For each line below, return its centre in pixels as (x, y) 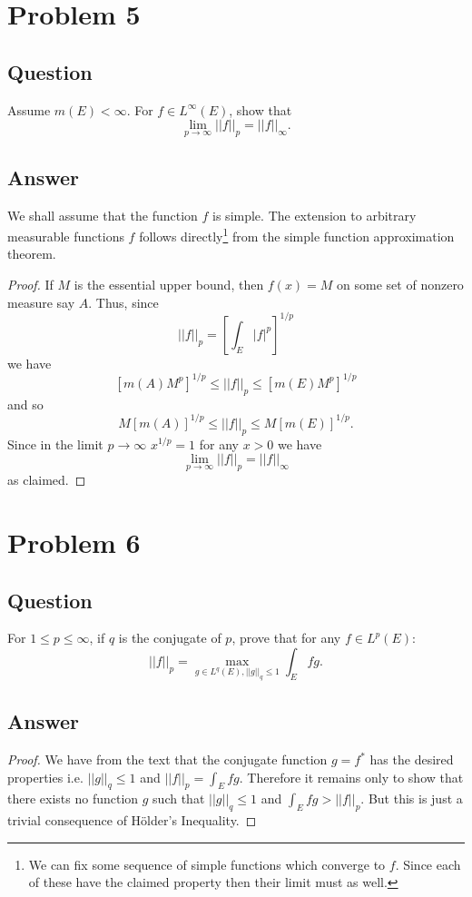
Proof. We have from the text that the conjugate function (167, 759)
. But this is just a (412, 798)
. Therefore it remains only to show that (351, 777)
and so (25, 404)
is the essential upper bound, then (169, 285)
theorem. (32, 254)
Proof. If (30, 285)
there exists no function (73, 798)
